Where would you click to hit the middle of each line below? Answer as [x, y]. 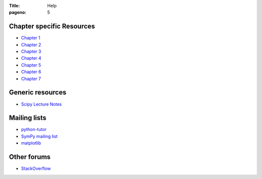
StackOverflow [36, 169]
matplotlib [31, 143]
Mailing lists [28, 118]
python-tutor [34, 130]
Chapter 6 [31, 72]
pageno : [18, 13]
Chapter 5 [31, 65]
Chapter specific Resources [52, 26]
